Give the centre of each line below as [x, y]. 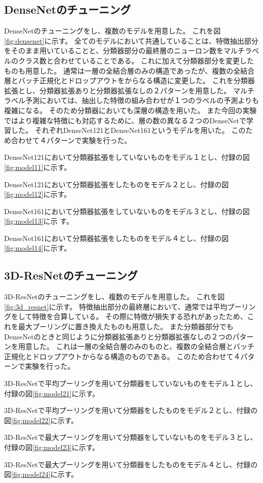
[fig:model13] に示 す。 [39, 221]
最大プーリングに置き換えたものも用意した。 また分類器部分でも [126, 326]
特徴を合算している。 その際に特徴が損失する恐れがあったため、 [140, 316]
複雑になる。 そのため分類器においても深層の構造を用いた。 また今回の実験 [130, 110]
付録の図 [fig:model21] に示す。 [52, 393]
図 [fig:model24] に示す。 [41, 474]
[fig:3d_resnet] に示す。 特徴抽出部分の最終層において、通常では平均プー [123, 306]
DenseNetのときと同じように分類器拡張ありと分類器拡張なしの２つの [118, 336]
